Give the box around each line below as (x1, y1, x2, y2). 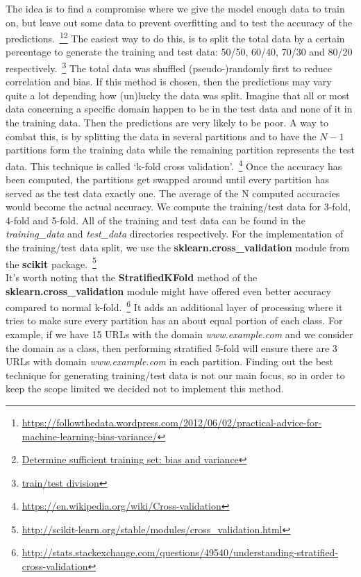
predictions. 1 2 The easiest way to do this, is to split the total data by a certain (6, 29, 345, 45)
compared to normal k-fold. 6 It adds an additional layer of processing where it (6, 298, 343, 314)
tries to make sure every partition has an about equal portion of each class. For (6, 313, 343, 328)
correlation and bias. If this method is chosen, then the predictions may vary (6, 74, 332, 89)
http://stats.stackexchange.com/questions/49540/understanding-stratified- (22, 545, 339, 560)
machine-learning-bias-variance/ (22, 428, 158, 443)
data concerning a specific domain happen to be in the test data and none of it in (6, 101, 353, 116)
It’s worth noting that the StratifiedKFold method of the (6, 269, 258, 284)
